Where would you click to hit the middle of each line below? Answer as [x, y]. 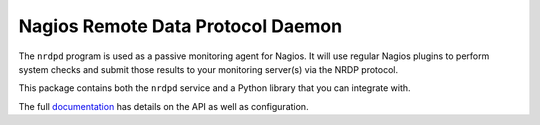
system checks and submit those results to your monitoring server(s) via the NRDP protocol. [208, 69]
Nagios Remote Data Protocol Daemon [180, 26]
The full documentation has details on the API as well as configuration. [163, 106]
